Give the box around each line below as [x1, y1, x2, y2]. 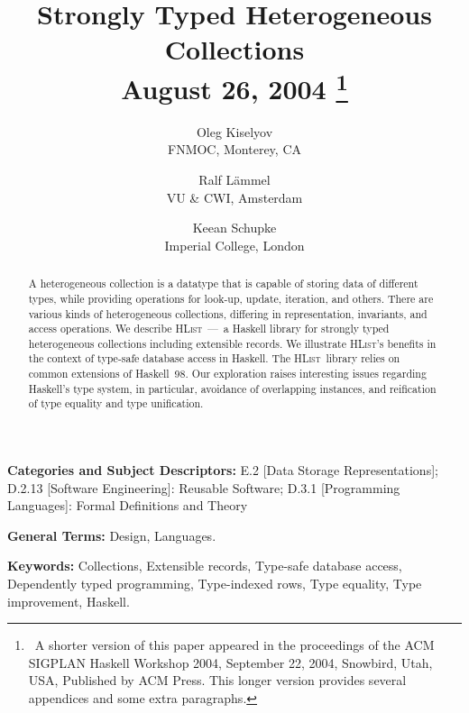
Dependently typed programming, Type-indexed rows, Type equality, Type [7, 574, 422, 593]
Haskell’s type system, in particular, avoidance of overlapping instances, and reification [28, 380, 437, 396]
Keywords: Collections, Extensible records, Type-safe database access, [7, 556, 402, 575]
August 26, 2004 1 [121, 66, 348, 106]
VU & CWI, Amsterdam [166, 187, 303, 206]
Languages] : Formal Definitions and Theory [7, 496, 248, 515]
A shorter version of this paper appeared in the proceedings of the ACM [34, 635, 435, 654]
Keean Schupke [192, 218, 277, 237]
